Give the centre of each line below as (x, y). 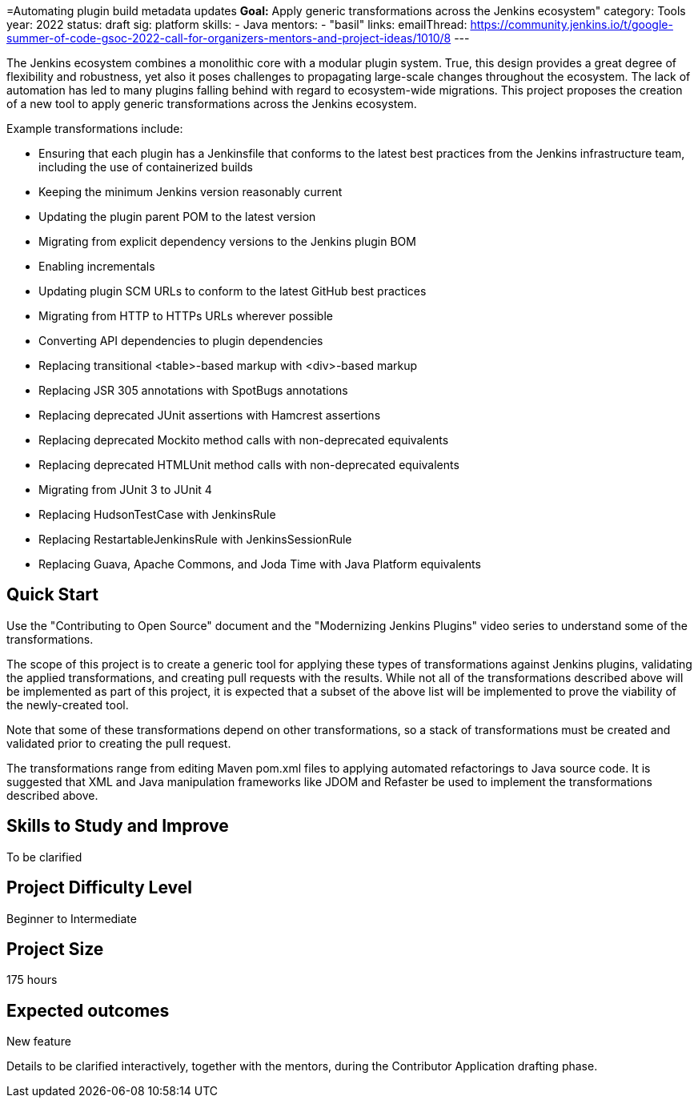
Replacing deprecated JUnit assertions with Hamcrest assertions (210, 415)
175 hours (32, 980)
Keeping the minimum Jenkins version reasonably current (191, 192)
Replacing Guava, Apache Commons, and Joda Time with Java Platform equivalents (260, 564)
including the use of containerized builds (146, 167)
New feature (39, 1042)
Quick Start (52, 595)
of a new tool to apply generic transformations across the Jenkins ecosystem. (212, 104)
